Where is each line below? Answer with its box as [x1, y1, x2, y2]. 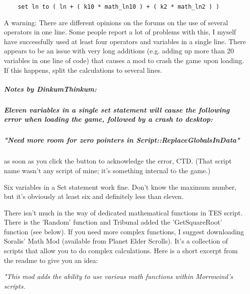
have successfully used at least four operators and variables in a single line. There [4, 36, 246, 46]
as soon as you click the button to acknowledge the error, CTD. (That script [4, 156, 232, 166]
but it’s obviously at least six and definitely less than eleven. [4, 191, 184, 201]
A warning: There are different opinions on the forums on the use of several [4, 17, 228, 27]
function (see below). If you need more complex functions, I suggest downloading [4, 226, 244, 236]
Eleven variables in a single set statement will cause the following [4, 104, 230, 114]
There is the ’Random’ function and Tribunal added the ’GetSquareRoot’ [4, 217, 222, 227]
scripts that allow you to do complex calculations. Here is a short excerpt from [4, 245, 238, 256]
